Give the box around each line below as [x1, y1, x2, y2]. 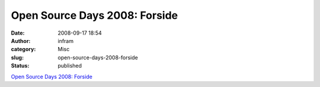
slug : [11, 53, 24, 61]
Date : [11, 29, 25, 36]
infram [57, 37, 74, 44]
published [57, 62, 82, 69]
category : [11, 46, 36, 53]
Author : [11, 37, 31, 44]
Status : [11, 62, 30, 69]
